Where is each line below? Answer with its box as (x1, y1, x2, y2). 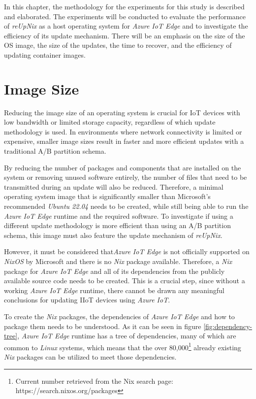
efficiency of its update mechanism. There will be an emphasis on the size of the (4, 30, 245, 40)
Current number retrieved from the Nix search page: (15, 375, 173, 386)
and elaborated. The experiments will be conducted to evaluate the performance (4, 11, 246, 21)
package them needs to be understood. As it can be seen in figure (4, 321, 201, 331)
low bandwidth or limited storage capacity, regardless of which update (4, 117, 216, 127)
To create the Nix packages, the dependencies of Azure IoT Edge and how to (4, 311, 235, 321)
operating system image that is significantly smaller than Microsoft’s (4, 191, 211, 201)
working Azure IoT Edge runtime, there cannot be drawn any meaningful (4, 285, 224, 295)
